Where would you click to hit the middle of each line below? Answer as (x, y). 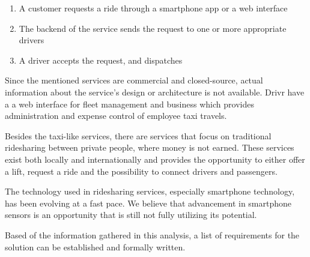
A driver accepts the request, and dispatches (101, 60)
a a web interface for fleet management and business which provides (129, 104)
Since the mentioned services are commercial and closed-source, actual (134, 80)
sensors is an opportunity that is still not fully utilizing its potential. (131, 215)
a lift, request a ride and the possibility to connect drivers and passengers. (141, 171)
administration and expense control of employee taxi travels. (116, 116)
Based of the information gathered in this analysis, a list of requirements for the (152, 234)
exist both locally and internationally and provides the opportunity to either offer (155, 159)
